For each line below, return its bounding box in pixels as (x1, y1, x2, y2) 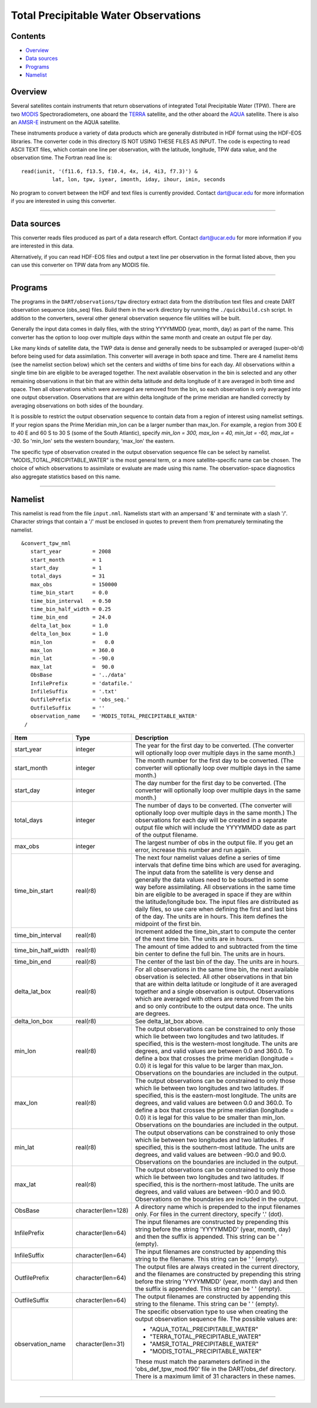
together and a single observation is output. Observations (135, 987, 295, 995)
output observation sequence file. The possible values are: (135, 1314, 298, 1323)
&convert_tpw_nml (21, 540, 71, 546)
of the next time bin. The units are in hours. (135, 935, 254, 943)
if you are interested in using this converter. (11, 198, 116, 205)
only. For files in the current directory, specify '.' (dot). (135, 1210, 284, 1218)
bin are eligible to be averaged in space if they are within (135, 890, 292, 898)
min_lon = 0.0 (30, 639, 114, 645)
